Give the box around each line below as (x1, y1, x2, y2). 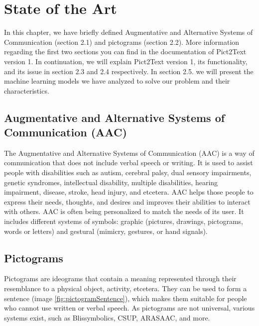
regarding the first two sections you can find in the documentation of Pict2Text (4, 46, 247, 57)
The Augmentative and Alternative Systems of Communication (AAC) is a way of (4, 147, 255, 158)
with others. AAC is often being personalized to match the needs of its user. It (4, 206, 244, 217)
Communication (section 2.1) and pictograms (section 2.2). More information (4, 36, 240, 47)
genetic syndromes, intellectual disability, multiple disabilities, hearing (4, 177, 218, 187)
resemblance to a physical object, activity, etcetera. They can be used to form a (4, 283, 247, 294)
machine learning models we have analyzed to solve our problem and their (4, 76, 230, 86)
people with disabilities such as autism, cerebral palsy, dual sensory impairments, (4, 167, 252, 178)
